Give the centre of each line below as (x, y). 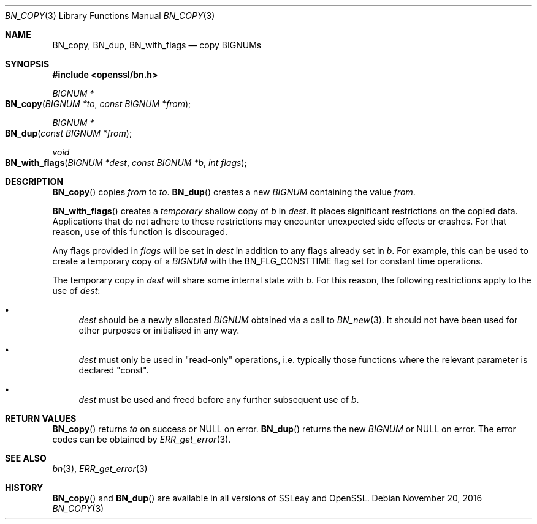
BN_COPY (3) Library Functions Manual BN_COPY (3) (110, 16)
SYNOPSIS (27, 64)
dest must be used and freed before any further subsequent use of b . (219, 399)
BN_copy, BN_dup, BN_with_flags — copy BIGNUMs (157, 45)
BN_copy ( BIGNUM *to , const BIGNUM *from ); (98, 104)
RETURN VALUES (41, 418)
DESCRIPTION (34, 182)
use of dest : (76, 290)
